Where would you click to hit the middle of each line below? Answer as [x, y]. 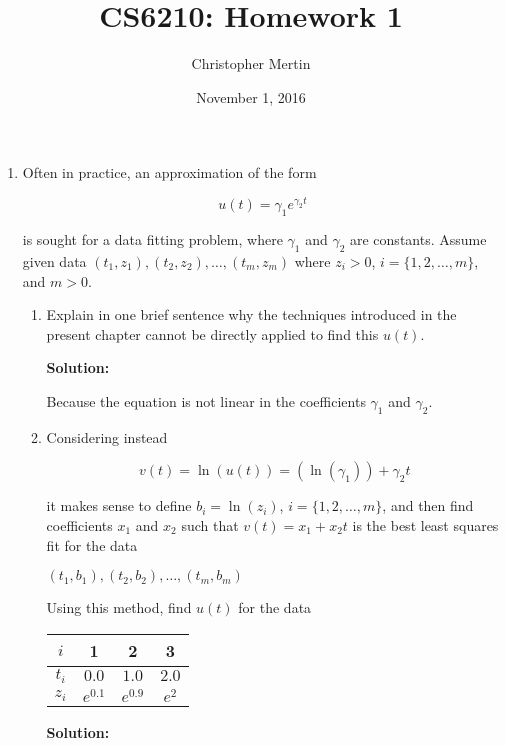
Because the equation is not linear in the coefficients [206, 400]
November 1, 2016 [251, 96]
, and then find [428, 505]
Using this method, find [119, 607]
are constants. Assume [418, 239]
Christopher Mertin [251, 63]
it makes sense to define [119, 505]
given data [54, 260]
